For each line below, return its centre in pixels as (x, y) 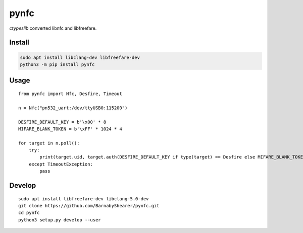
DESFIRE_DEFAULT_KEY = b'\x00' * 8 (62, 122)
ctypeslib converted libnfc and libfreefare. (53, 28)
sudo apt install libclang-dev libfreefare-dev (80, 57)
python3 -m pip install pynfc (57, 64)
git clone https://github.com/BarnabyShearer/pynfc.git (89, 206)
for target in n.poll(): (49, 143)
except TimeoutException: (61, 164)
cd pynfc (29, 213)
